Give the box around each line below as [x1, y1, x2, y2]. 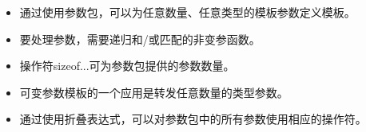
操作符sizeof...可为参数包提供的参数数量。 [19, 57, 235, 74]
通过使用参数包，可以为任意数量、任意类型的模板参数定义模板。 [19, 4, 356, 20]
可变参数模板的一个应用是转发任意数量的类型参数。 [19, 83, 288, 100]
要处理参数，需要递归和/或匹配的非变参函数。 [19, 30, 261, 47]
